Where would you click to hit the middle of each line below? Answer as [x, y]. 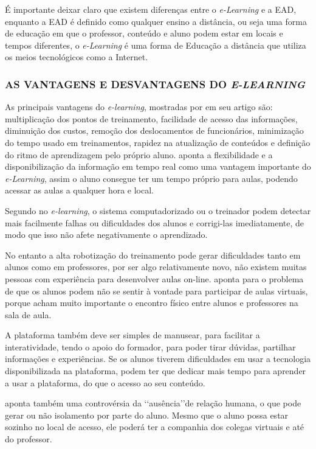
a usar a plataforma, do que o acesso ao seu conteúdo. [105, 382]
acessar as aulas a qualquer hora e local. [80, 190]
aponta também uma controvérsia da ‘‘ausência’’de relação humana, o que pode [153, 403]
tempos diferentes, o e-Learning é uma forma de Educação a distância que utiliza [156, 45]
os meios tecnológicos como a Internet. [77, 57]
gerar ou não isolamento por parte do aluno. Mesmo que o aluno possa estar [147, 415]
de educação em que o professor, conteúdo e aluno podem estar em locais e [144, 33]
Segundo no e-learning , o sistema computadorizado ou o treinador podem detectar [158, 210]
